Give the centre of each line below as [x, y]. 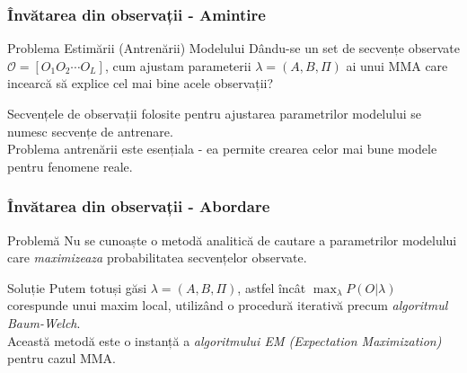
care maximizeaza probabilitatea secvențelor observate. [157, 258]
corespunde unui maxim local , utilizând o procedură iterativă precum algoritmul [228, 305]
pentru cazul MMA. [62, 358]
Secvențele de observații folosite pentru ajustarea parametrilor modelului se [214, 113]
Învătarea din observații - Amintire [137, 14]
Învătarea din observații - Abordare [139, 206]
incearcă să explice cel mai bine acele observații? [141, 83]
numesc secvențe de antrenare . [90, 131]
